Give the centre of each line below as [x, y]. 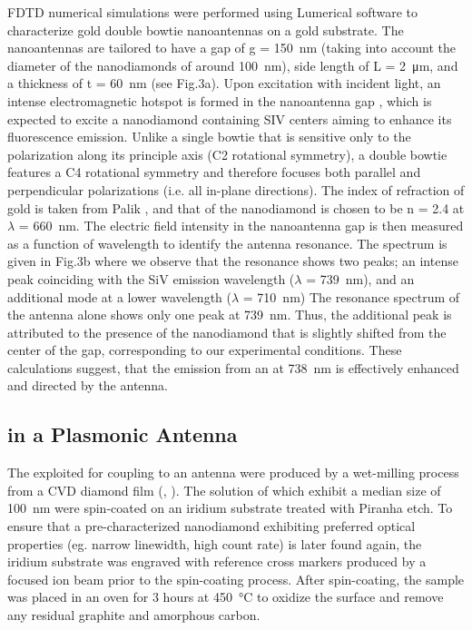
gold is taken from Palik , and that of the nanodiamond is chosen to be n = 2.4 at [236, 207]
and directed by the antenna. [88, 385]
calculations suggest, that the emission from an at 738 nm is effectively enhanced [233, 367]
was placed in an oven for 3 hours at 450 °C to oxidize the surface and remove [226, 597]
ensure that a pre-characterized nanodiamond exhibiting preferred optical [211, 526]
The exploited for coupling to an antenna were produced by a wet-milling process [233, 472]
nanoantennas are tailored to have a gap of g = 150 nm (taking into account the [232, 48]
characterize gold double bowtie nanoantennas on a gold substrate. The [206, 30]
